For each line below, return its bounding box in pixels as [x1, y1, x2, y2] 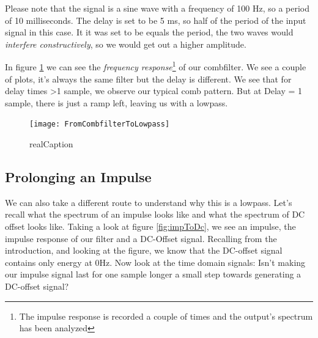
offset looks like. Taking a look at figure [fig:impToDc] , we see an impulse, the [5, 220, 296, 233]
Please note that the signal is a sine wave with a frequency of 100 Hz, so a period [5, 2, 309, 14]
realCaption [29, 138, 73, 150]
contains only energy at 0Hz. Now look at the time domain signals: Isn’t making [5, 255, 306, 268]
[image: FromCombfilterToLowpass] [29, 120, 170, 129]
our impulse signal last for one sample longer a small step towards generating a [5, 268, 301, 281]
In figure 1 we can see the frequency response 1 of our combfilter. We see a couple [5, 59, 306, 73]
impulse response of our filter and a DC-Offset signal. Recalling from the [5, 232, 277, 244]
